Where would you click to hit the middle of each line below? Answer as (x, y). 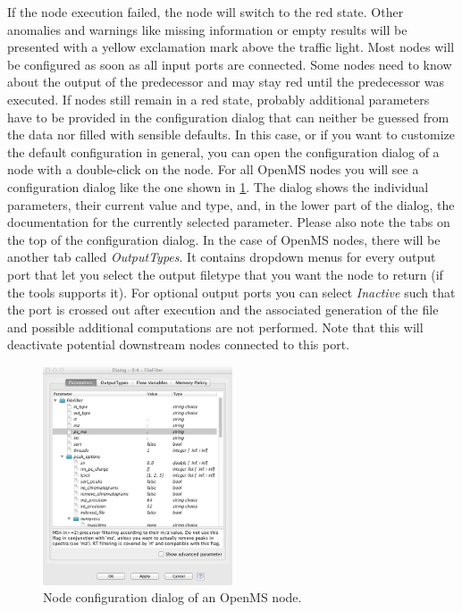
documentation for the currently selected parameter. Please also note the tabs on (229, 222)
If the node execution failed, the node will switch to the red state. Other (206, 12)
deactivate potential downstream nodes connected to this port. (178, 344)
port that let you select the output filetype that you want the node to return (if (225, 274)
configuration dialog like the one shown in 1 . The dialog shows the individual (218, 186)
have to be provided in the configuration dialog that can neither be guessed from (228, 117)
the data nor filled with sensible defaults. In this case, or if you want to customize (231, 134)
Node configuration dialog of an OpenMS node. (172, 597)
